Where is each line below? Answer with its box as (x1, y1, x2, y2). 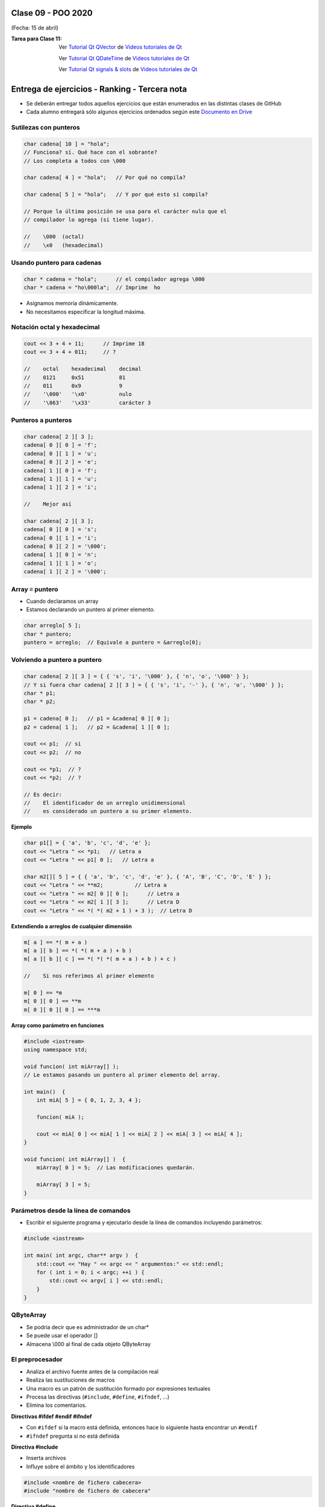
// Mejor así (23, 501, 72, 508)
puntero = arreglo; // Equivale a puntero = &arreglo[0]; (23, 639, 202, 646)
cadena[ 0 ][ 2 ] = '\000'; (23, 543, 107, 550)
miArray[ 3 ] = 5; (36, 1181, 91, 1188)
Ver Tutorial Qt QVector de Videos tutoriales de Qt (58, 43, 182, 51)
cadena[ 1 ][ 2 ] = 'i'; (23, 484, 97, 491)
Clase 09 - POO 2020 (11, 8, 93, 18)
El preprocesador (11, 1355, 63, 1364)
